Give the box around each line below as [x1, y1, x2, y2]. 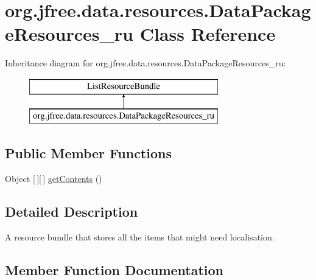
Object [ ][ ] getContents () [5, 172, 102, 185]
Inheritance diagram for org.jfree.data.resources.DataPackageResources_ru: [5, 57, 286, 69]
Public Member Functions [5, 144, 172, 163]
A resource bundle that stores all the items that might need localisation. [5, 231, 275, 243]
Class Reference [139, 21, 276, 46]
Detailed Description [5, 202, 138, 221]
